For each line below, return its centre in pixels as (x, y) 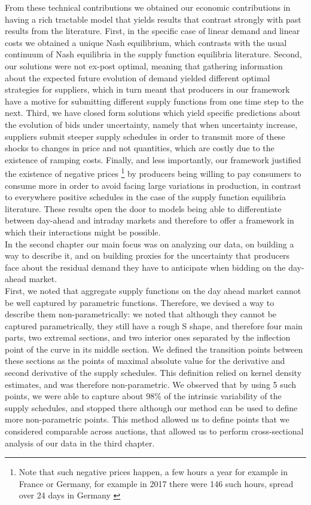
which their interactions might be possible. (83, 232)
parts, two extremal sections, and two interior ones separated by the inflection (148, 337)
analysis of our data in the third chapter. (80, 443)
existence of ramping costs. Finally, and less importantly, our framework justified (153, 159)
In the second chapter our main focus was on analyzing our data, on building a (150, 244)
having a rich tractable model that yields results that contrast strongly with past (153, 19)
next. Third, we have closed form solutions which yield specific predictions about (153, 113)
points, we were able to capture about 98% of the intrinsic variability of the (143, 396)
